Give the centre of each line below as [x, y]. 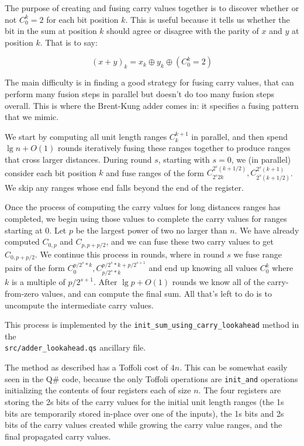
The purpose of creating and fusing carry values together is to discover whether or [152, 8]
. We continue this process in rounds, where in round [129, 254]
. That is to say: [69, 42]
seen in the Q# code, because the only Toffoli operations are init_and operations [151, 378]
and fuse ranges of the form [155, 172]
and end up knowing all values [203, 268]
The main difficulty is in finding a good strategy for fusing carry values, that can [149, 82]
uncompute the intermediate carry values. [79, 305]
